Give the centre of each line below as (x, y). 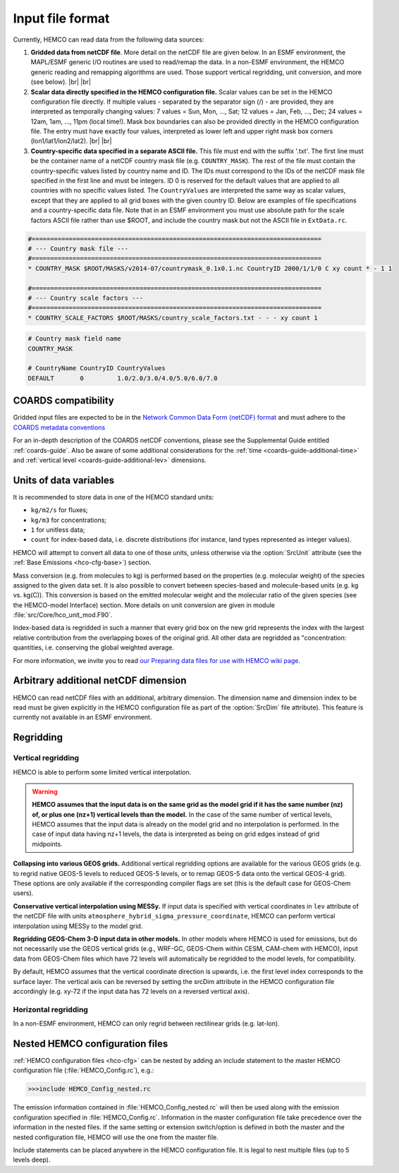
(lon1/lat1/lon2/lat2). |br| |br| (71, 141)
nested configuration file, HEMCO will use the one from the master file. (116, 1137)
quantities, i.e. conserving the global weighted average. (94, 648)
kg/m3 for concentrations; (69, 520)
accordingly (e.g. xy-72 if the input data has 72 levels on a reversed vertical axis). (131, 991)
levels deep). (32, 1160)
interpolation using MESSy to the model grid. (78, 926)
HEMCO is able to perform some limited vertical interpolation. (102, 772)
